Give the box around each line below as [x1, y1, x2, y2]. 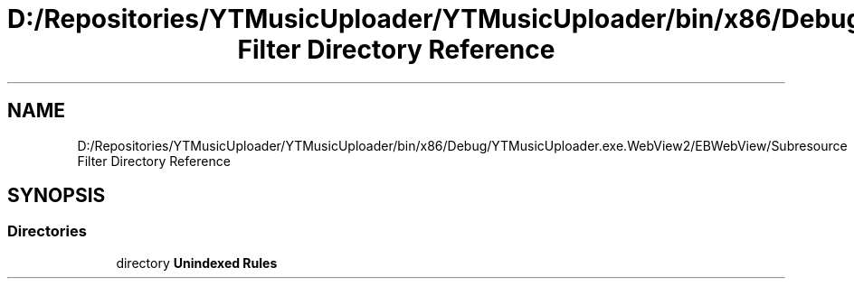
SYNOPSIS [7, 184, 106, 208]
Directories [7, 222, 87, 241]
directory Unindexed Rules [116, 254, 278, 271]
